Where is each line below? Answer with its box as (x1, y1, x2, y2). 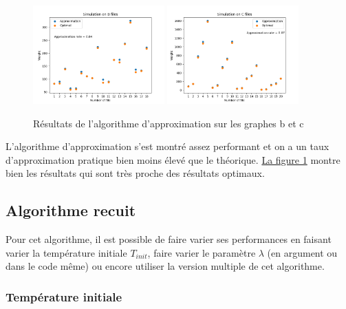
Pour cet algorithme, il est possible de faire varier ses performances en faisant (6, 232, 332, 246)
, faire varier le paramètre (147, 245, 256, 259)
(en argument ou (267, 245, 338, 259)
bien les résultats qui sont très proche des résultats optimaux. (6, 166, 265, 180)
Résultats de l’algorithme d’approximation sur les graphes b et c (33, 116, 304, 130)
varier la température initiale (6, 245, 127, 259)
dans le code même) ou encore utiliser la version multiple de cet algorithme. (6, 259, 325, 273)
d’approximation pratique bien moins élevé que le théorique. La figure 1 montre (6, 152, 340, 167)
